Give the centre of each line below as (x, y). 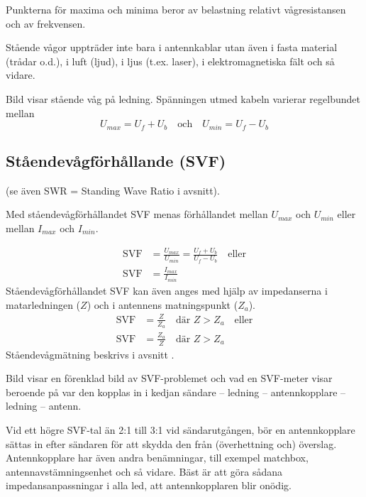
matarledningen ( (43, 304)
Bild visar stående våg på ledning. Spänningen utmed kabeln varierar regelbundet (183, 98)
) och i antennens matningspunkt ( (162, 304)
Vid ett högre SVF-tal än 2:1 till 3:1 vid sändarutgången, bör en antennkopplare (181, 429)
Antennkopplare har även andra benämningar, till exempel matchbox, (157, 458)
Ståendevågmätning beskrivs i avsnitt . (90, 354)
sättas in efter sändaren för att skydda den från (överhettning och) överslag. (171, 443)
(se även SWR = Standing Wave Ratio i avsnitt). (113, 190)
